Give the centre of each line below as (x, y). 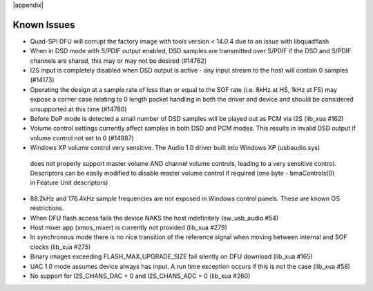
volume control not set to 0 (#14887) (82, 138)
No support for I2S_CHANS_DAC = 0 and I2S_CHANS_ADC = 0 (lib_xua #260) (140, 276)
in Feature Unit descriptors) (69, 182)
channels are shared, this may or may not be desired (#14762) (118, 60)
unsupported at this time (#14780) (78, 109)
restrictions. (47, 208)
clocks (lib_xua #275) (60, 247)
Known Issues (44, 25)
